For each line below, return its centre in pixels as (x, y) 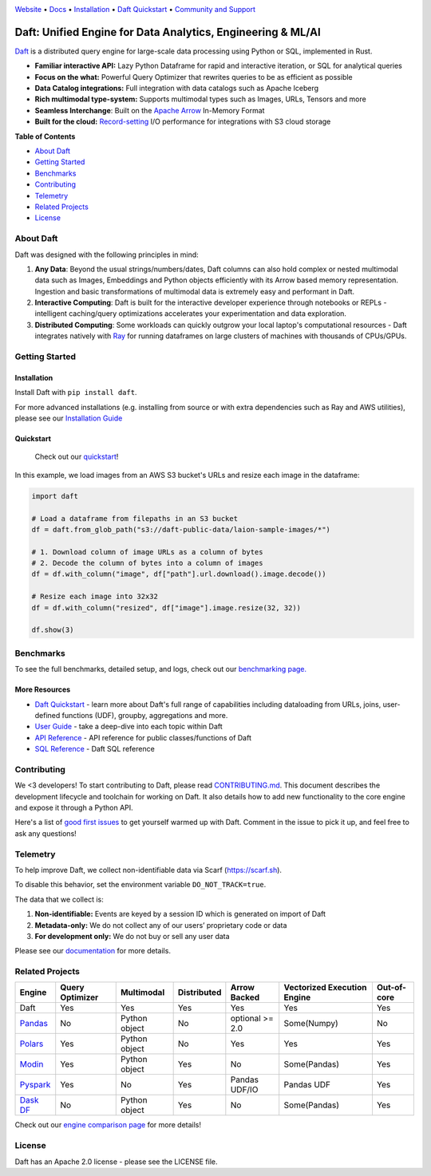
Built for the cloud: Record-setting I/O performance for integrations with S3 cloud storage (183, 122)
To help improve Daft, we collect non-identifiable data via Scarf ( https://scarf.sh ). (148, 870)
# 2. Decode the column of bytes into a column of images (147, 563)
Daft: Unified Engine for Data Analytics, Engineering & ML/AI (168, 32)
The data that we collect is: (59, 899)
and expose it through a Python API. (74, 808)
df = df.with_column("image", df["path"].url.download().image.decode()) (179, 574)
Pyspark (35, 1085)
